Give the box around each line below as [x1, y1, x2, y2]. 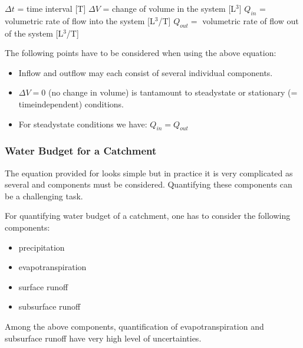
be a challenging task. [5, 189, 83, 202]
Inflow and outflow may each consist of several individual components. [18, 66, 273, 78]
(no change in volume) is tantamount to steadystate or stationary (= [48, 86, 298, 99]
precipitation [18, 241, 65, 253]
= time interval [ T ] [17, 2, 86, 14]
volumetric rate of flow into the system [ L [5, 14, 155, 27]
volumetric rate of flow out [202, 14, 299, 27]
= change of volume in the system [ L [103, 2, 236, 14]
